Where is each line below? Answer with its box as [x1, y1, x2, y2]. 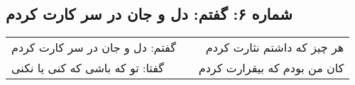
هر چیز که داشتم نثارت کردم [205, 39, 344, 56]
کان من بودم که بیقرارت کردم [198, 59, 344, 76]
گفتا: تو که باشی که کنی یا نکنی [11, 59, 164, 76]
